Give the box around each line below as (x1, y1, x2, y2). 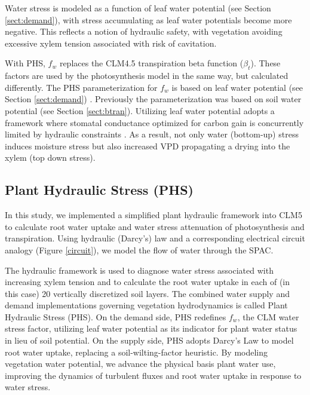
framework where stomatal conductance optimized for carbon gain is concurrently (5, 116, 304, 128)
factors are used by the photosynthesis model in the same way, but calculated (5, 69, 288, 82)
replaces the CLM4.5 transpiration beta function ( (59, 57, 244, 69)
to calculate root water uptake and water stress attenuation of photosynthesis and (5, 220, 305, 232)
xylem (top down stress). (5, 151, 96, 164)
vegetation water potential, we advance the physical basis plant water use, (5, 357, 276, 370)
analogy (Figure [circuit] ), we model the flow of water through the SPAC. (5, 243, 274, 256)
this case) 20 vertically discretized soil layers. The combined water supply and (5, 287, 290, 299)
